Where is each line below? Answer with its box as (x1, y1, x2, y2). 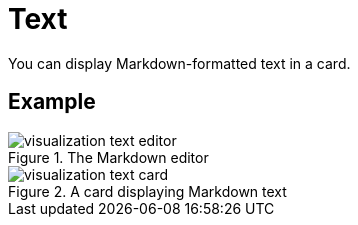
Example (8, 89, 96, 115)
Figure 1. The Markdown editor (8, 148, 209, 166)
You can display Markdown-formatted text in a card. (8, 54, 351, 72)
